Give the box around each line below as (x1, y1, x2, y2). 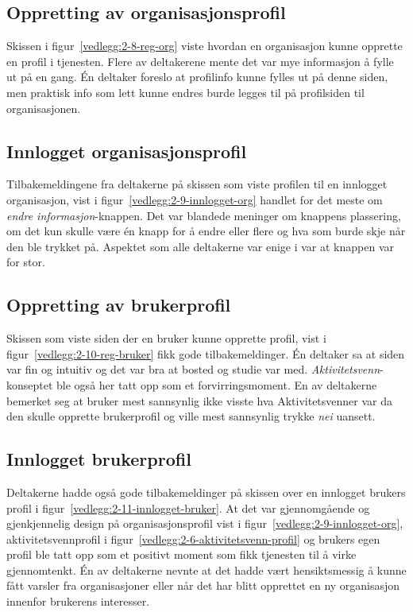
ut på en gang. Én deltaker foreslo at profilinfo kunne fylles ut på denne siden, (6, 68, 388, 85)
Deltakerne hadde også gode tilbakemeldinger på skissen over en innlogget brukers (6, 483, 406, 500)
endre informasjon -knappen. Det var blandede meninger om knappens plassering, (6, 207, 401, 223)
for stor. (6, 254, 45, 270)
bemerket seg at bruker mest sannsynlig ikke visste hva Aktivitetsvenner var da (6, 392, 393, 409)
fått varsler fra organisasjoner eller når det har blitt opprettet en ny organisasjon (6, 577, 400, 594)
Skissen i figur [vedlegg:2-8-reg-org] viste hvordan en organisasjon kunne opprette (6, 37, 403, 54)
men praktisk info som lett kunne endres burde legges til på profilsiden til (6, 83, 365, 100)
